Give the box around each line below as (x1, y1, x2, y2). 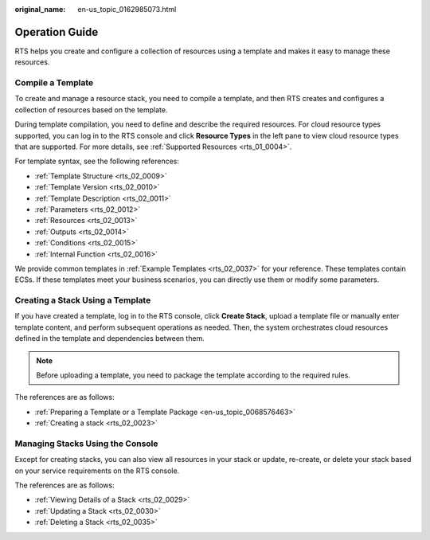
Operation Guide (14, 25, 99, 39)
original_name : (14, 5, 66, 14)
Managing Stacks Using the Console (14, 438, 158, 449)
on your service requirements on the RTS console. (14, 466, 180, 475)
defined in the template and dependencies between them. (14, 334, 205, 343)
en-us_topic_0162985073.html (77, 5, 177, 14)
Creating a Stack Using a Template (14, 295, 151, 306)
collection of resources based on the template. (14, 104, 168, 115)
